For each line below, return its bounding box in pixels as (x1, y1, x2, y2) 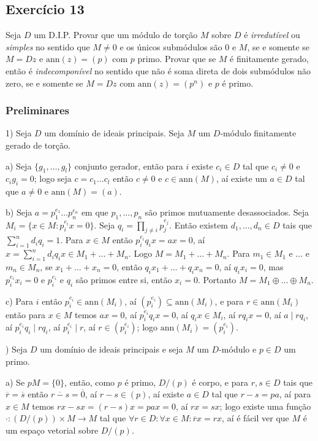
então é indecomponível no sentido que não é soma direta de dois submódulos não (6, 64, 311, 77)
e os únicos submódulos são (119, 40, 222, 53)
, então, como (64, 375, 115, 388)
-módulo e (219, 343, 257, 356)
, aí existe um (216, 172, 267, 185)
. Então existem (169, 218, 229, 231)
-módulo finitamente (220, 127, 297, 139)
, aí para (279, 388, 311, 400)
